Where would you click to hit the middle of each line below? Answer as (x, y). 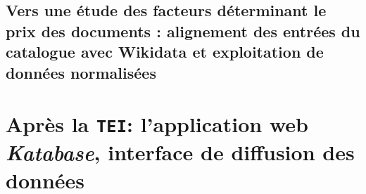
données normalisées (81, 72)
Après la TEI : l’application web (157, 124)
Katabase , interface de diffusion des (180, 153)
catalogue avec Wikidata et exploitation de (165, 52)
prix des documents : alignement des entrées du (183, 31)
